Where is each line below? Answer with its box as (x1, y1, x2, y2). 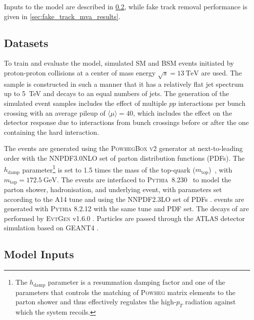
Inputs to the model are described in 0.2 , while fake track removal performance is (4, 1, 248, 11)
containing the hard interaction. (4, 126, 99, 137)
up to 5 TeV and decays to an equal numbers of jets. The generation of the (4, 88, 229, 98)
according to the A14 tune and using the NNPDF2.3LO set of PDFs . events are (4, 194, 244, 204)
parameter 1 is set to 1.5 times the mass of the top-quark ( (22, 163, 195, 174)
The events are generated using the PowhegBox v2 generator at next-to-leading (4, 143, 243, 153)
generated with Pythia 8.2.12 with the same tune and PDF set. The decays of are (4, 203, 249, 214)
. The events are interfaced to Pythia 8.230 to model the (57, 174, 232, 184)
